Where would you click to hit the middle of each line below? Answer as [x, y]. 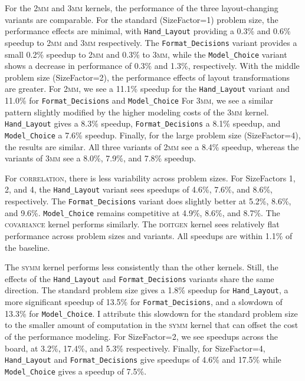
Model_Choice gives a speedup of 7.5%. [76, 371]
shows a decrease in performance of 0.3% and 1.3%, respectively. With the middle [152, 66]
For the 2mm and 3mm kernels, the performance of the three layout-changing [142, 8]
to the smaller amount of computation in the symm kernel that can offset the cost [152, 325]
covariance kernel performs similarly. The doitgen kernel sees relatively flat [142, 224]
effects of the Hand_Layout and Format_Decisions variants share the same [140, 278]
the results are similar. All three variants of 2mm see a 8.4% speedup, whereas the [152, 146]
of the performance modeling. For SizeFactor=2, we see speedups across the [141, 336]
